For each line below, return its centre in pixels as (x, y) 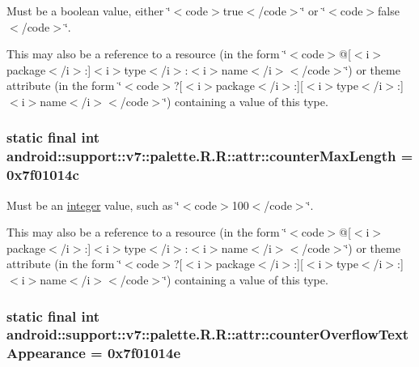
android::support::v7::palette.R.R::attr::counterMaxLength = (210, 156)
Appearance (46, 353)
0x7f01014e (144, 353)
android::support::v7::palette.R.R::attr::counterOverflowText (208, 334)
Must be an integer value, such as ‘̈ (93, 205)
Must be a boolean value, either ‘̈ (89, 11)
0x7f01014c (43, 175)
